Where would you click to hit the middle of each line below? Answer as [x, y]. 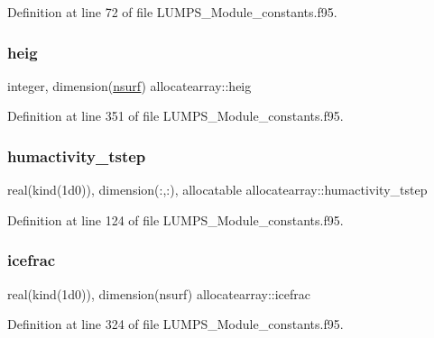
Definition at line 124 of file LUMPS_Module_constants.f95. [175, 219]
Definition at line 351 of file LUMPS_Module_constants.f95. [175, 116]
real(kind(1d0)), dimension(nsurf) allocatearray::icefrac [159, 293]
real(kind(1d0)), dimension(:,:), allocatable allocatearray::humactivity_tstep [217, 190]
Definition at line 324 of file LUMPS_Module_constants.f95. [175, 324]
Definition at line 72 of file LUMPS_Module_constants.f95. [172, 12]
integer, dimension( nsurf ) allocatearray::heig [129, 85]
